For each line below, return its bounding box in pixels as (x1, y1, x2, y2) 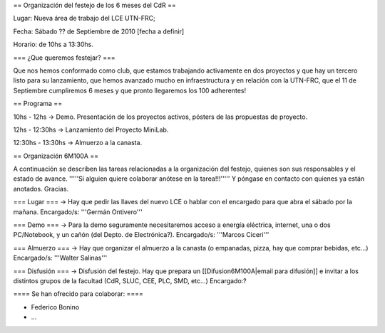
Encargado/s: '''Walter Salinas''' (13, 253, 108, 263)
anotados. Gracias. (13, 184, 69, 193)
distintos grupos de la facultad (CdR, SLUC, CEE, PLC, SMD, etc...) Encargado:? (13, 276, 247, 285)
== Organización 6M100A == (13, 152, 99, 160)
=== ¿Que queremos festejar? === (13, 53, 115, 62)
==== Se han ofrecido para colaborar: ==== (13, 290, 144, 298)
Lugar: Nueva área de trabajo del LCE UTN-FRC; (13, 14, 156, 23)
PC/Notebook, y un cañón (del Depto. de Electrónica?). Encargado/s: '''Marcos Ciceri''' (13, 231, 269, 239)
